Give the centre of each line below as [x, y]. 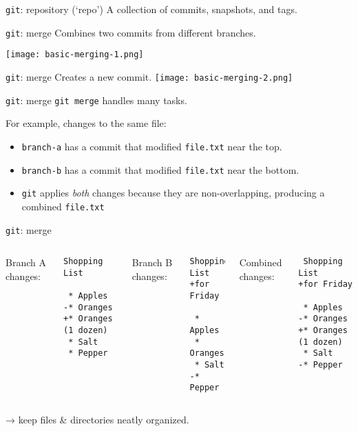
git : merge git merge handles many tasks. [96, 100]
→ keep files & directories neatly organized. [97, 420]
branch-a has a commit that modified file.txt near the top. [152, 146]
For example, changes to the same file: [86, 123]
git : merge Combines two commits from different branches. [131, 32]
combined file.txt [63, 206]
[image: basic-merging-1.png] [75, 55]
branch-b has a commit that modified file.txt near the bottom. [160, 169]
